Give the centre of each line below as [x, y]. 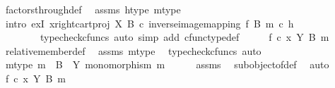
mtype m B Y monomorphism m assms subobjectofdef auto [167, 64]
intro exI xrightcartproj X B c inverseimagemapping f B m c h [149, 23]
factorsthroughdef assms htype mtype [93, 9]
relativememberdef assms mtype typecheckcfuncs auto [133, 50]
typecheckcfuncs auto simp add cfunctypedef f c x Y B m [184, 37]
